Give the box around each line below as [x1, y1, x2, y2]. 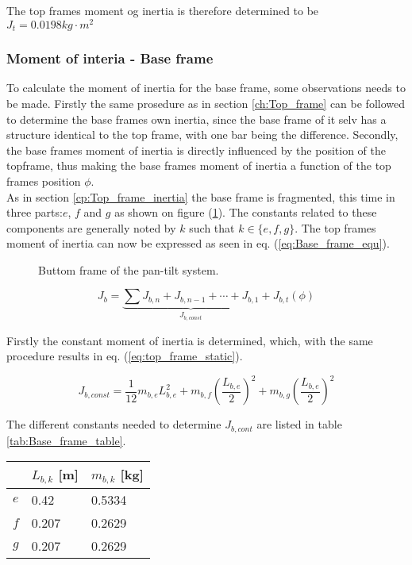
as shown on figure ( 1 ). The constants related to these [114, 204, 377, 221]
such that [189, 219, 235, 236]
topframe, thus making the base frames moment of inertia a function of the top [6, 157, 391, 174]
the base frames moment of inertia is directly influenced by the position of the [6, 141, 386, 158]
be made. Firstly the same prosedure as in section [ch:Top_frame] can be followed [6, 94, 406, 111]
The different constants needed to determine [6, 416, 221, 432]
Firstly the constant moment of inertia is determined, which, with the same [6, 332, 373, 348]
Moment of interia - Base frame [6, 48, 214, 68]
